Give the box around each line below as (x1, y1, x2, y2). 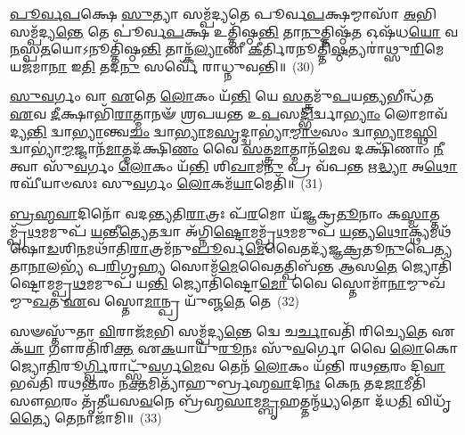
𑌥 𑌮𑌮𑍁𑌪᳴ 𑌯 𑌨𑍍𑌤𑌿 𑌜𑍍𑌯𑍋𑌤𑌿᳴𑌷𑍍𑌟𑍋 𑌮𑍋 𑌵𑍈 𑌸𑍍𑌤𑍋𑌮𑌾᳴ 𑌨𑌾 (72, 274, 406, 292)
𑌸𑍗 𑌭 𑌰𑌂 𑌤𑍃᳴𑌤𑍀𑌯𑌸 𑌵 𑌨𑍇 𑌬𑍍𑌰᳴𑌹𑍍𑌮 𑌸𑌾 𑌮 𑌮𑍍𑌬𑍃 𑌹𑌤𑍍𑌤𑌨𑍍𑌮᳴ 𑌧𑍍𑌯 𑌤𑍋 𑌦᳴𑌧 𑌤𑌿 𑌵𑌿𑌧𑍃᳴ (10, 390, 452, 409)
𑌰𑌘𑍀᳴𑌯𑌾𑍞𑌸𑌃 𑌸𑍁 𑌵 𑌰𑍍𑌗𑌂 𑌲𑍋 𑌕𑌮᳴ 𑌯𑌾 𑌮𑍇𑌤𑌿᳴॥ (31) (10, 174, 323, 193)
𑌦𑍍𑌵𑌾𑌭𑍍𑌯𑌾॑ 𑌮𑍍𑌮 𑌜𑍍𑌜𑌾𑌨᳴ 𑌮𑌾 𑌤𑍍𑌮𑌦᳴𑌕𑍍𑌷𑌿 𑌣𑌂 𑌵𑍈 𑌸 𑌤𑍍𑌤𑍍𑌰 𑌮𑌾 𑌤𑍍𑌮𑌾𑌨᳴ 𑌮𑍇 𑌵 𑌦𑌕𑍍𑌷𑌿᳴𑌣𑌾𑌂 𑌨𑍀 (10, 139, 444, 158)
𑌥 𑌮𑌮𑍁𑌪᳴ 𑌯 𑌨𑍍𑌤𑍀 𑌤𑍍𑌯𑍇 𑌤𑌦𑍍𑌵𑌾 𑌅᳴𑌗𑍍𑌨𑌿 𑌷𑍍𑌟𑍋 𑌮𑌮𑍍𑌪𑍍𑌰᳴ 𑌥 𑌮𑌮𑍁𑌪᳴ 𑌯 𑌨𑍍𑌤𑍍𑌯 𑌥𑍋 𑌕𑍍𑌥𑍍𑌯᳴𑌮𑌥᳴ (27, 221, 452, 240)
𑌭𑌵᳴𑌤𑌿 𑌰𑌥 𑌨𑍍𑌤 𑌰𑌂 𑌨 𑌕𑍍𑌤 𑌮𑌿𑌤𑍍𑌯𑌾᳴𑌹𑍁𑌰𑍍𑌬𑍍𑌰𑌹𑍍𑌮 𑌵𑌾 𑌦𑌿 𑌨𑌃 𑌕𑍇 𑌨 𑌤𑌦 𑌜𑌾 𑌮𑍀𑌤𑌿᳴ (10, 373, 427, 392)
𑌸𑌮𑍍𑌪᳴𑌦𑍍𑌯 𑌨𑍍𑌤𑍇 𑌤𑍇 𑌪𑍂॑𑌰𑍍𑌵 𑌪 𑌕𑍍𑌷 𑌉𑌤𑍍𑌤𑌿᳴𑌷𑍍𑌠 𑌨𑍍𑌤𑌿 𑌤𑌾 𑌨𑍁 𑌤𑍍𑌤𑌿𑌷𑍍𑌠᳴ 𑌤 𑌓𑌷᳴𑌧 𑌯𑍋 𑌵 (10, 21, 459, 40)
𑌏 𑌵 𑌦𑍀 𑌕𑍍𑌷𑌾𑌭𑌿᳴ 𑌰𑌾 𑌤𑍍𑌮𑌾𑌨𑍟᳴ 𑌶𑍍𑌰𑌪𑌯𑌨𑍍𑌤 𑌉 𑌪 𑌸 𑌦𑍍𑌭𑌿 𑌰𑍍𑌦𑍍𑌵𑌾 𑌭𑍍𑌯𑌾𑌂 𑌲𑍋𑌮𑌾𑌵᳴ (10, 103, 448, 122)
